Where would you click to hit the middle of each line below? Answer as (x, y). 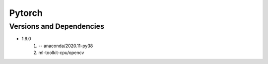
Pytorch (26, 13)
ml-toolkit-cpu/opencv (61, 53)
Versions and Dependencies (57, 26)
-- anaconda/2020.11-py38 (66, 46)
